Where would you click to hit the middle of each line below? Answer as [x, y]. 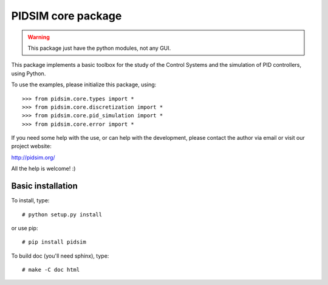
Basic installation [45, 186]
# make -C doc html [51, 270]
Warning [39, 37]
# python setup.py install [62, 215]
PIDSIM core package [67, 16]
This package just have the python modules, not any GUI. [99, 48]
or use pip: [25, 228]
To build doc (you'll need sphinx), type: [60, 256]
